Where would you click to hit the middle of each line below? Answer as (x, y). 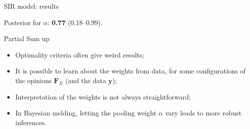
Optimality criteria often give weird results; (80, 54)
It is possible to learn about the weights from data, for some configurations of (130, 71)
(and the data (86, 80)
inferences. (31, 122)
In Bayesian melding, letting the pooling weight (86, 113)
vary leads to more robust (203, 113)
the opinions (33, 80)
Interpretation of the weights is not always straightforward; (103, 96)
